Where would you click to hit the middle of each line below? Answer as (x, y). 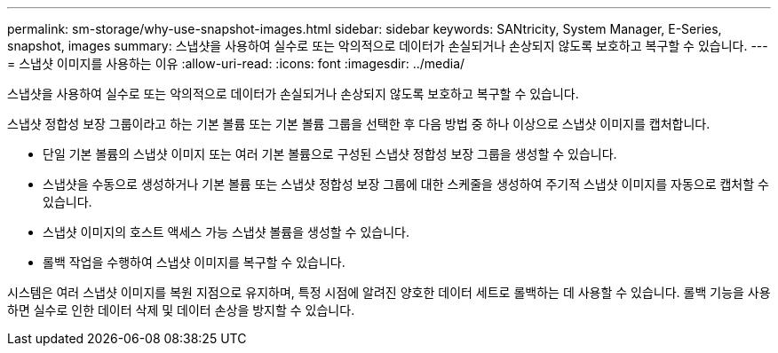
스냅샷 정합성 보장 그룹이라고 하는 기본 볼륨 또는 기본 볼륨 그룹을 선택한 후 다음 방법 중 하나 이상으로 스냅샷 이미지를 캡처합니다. (359, 124)
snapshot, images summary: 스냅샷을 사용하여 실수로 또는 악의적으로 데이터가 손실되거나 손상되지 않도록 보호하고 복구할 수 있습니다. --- (388, 46)
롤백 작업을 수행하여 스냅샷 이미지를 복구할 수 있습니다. (194, 262)
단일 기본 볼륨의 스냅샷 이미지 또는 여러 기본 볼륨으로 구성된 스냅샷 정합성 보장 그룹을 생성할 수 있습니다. (330, 154)
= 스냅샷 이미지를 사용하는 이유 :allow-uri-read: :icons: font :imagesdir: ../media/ (236, 63)
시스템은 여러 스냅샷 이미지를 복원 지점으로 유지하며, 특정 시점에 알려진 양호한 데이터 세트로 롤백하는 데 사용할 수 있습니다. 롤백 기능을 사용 (389, 292)
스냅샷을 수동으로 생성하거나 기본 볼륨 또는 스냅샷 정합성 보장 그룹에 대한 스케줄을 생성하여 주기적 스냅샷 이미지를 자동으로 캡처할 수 (406, 184)
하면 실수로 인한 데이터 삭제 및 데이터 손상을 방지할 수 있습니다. (181, 310)
